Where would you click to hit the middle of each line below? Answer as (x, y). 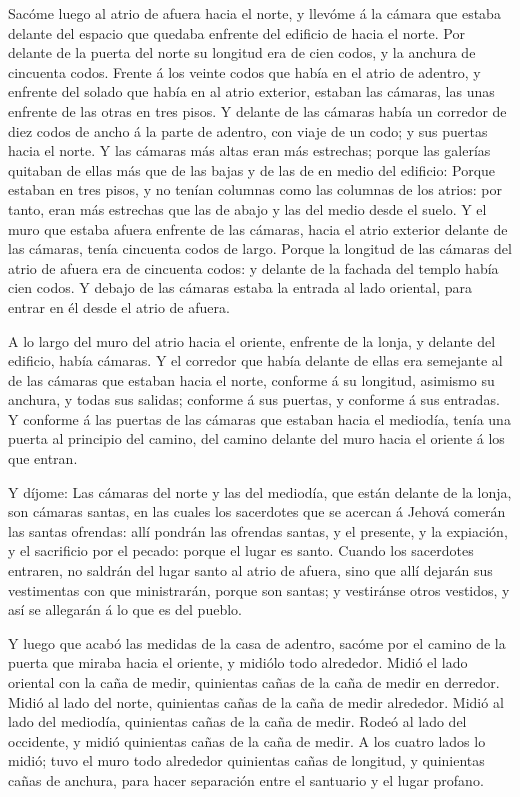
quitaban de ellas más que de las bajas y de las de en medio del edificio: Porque (252, 169)
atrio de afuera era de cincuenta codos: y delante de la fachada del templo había (253, 267)
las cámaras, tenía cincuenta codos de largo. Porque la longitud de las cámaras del (260, 248)
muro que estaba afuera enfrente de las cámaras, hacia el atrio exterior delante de (258, 228)
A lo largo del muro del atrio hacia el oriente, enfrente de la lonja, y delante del (252, 340)
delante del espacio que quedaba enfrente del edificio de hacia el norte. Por (236, 32)
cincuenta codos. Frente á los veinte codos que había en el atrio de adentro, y (244, 71)
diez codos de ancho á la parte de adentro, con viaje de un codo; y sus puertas (248, 130)
